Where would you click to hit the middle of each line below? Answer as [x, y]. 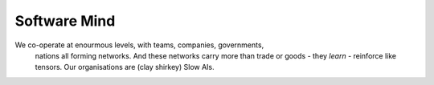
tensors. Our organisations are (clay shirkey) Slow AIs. [125, 67]
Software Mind [65, 21]
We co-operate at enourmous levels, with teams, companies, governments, [139, 45]
